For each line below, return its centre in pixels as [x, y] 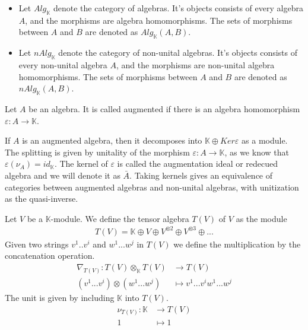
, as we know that [257, 152]
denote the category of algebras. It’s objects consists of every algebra [178, 8]
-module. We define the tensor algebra [120, 218]
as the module [261, 218]
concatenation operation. [50, 256]
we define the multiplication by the [237, 244]
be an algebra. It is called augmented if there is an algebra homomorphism [164, 108]
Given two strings [37, 244]
